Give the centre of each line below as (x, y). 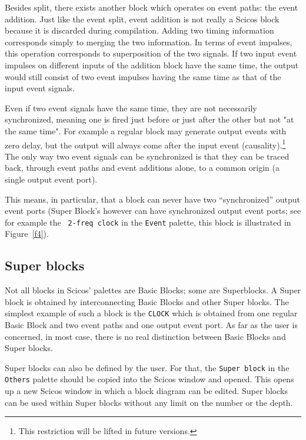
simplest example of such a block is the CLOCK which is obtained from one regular (151, 313)
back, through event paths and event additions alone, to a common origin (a (142, 168)
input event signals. (40, 88)
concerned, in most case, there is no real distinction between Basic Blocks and (145, 336)
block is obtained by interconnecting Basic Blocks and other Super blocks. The (147, 301)
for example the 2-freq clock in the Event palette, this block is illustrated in (148, 222)
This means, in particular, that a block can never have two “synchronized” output (153, 199)
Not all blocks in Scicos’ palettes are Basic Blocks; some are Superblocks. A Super (153, 290)
